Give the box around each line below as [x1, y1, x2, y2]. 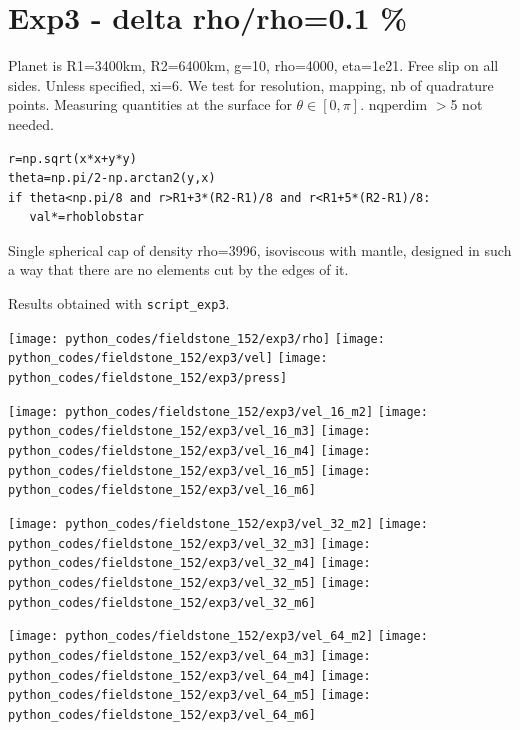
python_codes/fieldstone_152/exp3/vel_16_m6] [8, 483, 316, 498]
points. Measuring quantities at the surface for [8, 94, 292, 115]
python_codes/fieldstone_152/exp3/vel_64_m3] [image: [8, 648, 371, 663]
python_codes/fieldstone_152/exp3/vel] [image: [8, 351, 328, 366]
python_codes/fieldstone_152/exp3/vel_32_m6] [8, 595, 316, 610]
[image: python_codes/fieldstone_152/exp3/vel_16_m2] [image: [8, 404, 428, 419]
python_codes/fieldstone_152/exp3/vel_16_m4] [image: [8, 444, 371, 458]
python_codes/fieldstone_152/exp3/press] [8, 371, 288, 386]
